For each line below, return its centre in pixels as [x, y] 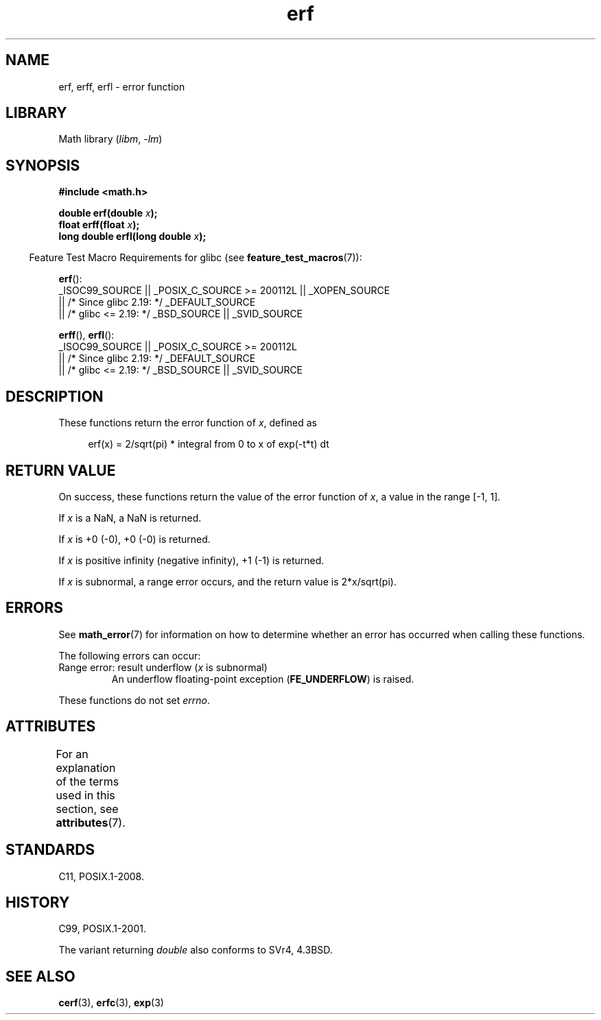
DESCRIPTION [55, 396]
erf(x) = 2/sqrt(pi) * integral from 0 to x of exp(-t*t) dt [209, 444]
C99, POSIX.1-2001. [102, 929]
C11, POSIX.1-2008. [101, 876]
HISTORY [38, 902]
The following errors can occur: [130, 655]
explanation [86, 767]
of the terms [87, 781]
